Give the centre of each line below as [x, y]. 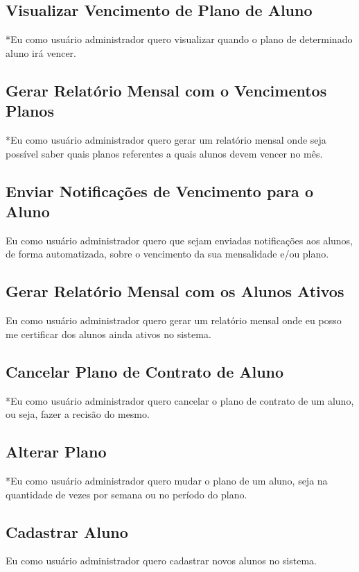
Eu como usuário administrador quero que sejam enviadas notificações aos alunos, [179, 240]
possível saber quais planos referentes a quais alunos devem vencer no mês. [164, 153]
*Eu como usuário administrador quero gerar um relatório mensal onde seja [166, 139]
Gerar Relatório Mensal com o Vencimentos [166, 90]
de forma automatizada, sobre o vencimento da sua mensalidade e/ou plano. [167, 254]
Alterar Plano [56, 452]
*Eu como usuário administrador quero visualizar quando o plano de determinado [179, 39]
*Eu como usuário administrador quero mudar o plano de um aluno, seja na [167, 480]
